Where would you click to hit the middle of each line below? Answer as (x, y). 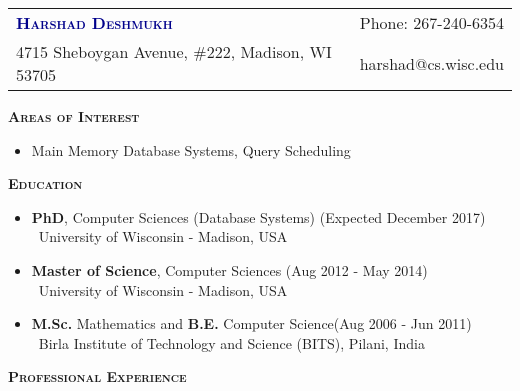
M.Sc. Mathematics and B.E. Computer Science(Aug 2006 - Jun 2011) (251, 323)
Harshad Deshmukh (94, 22)
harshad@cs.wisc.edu (431, 63)
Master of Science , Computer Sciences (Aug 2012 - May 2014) (229, 269)
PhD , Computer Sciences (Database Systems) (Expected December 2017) (258, 216)
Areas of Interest (74, 116)
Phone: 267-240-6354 (431, 22)
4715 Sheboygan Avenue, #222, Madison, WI (174, 51)
